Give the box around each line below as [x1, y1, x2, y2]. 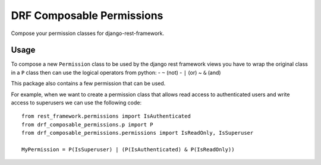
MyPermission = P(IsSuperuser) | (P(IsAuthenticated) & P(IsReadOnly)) [21, 146, 235, 153]
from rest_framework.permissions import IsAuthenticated [21, 113, 191, 120]
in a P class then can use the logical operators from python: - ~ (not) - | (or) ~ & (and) [11, 69, 221, 76]
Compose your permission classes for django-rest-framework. [11, 30, 165, 37]
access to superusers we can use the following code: [11, 99, 142, 106]
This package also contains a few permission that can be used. [11, 80, 166, 87]
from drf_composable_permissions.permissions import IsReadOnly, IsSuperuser [21, 129, 254, 137]
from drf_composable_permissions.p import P [21, 121, 154, 128]
